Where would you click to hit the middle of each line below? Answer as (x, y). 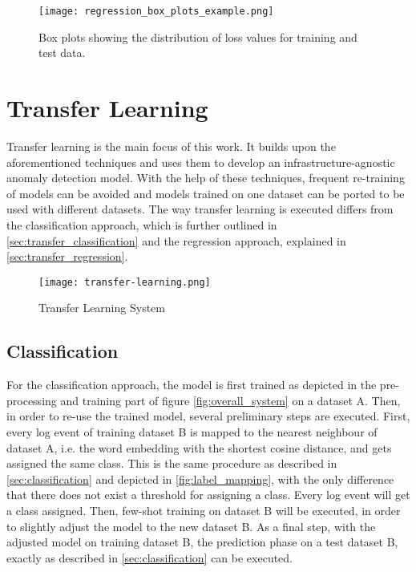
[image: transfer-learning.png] (125, 282)
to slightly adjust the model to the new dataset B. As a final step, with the (191, 526)
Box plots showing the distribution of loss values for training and (198, 37)
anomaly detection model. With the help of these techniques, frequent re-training (206, 178)
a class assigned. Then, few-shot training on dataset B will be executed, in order (204, 510)
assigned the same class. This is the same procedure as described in (172, 463)
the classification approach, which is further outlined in (142, 224)
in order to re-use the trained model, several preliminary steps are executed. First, (208, 416)
